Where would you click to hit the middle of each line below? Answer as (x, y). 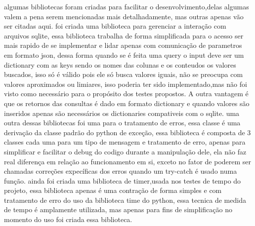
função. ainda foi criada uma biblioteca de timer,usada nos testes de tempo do (123, 180)
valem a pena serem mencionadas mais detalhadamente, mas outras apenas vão (124, 16)
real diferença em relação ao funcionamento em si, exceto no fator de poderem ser (128, 161)
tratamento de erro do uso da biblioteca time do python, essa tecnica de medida (125, 200)
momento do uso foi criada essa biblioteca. (68, 219)
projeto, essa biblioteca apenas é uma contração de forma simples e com (113, 190)
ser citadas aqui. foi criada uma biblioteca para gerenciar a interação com (115, 26)
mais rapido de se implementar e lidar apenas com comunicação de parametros (123, 45)
